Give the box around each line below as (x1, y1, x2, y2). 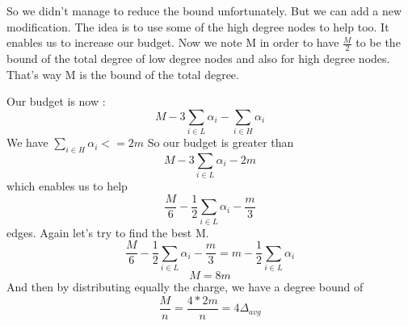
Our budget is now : (6, 93, 106, 110)
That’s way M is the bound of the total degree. (6, 65, 239, 82)
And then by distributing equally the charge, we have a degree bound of (6, 278, 364, 295)
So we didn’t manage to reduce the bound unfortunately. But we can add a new (6, 2, 402, 19)
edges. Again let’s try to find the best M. (6, 224, 209, 240)
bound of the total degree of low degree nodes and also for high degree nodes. (6, 50, 390, 67)
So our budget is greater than (147, 134, 294, 151)
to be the (355, 34, 401, 51)
